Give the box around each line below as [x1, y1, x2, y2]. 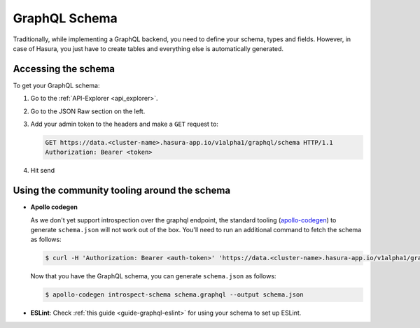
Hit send [30, 166, 55, 175]
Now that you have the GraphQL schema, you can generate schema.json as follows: [30, 272, 276, 280]
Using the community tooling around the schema [13, 185, 231, 197]
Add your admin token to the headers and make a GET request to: [30, 120, 218, 129]
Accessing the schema [13, 63, 115, 75]
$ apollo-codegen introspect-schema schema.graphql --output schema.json [45, 291, 304, 299]
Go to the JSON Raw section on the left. [30, 107, 146, 115]
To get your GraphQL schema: [13, 81, 100, 90]
